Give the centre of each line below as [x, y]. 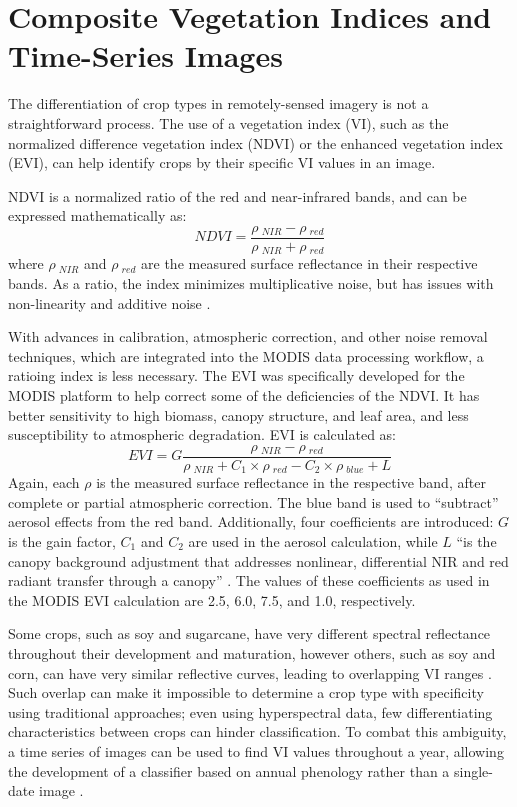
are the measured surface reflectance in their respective [309, 263]
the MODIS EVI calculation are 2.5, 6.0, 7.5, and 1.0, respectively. [212, 599]
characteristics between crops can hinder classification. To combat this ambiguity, [257, 731]
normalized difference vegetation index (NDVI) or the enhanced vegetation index [255, 142]
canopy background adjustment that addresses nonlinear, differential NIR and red [258, 560]
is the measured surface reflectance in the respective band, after [291, 482]
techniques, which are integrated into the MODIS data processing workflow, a [246, 355]
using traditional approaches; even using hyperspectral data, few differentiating [250, 711]
